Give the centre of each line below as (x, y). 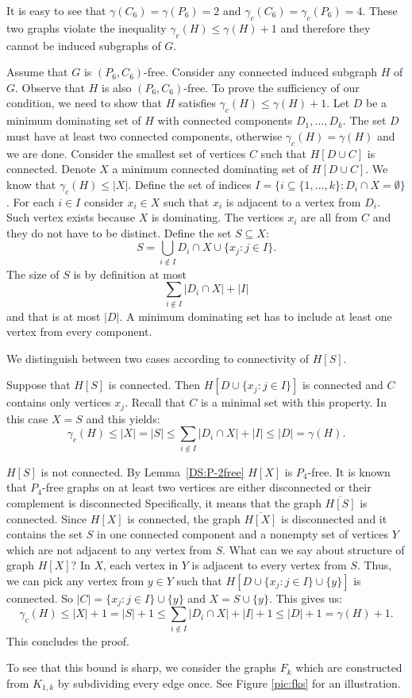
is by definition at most (130, 274)
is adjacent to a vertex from (293, 201)
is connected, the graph (184, 518)
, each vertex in (141, 565)
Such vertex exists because (71, 217)
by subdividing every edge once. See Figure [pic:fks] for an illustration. (229, 683)
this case (27, 418)
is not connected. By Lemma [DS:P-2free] (142, 471)
